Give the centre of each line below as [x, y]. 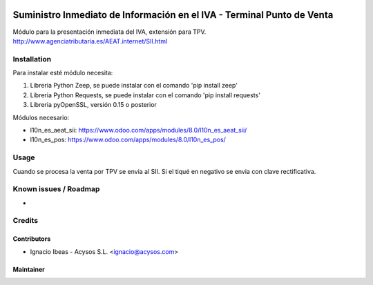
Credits [25, 221]
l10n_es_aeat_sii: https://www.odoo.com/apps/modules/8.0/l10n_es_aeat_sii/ [138, 130]
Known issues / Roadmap [56, 189]
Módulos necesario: [41, 117]
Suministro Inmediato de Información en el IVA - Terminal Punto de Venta [173, 15]
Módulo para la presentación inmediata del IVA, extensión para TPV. [109, 32]
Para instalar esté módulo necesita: [63, 73]
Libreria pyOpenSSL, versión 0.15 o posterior [93, 105]
